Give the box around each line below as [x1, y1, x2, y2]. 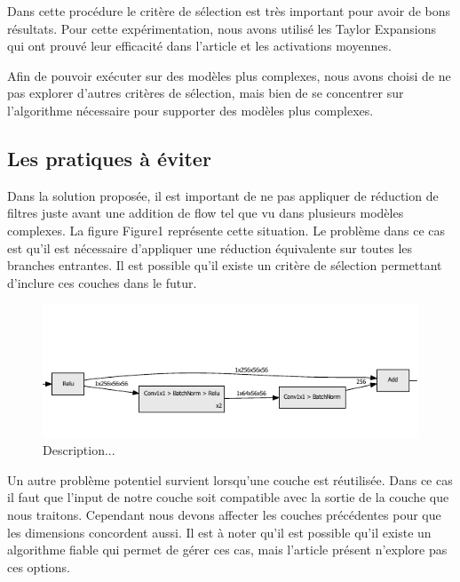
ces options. [7, 557, 70, 576]
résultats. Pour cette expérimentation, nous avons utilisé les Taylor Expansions [7, 19, 436, 37]
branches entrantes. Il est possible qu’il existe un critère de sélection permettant [7, 256, 442, 275]
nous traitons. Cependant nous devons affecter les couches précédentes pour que [7, 506, 441, 524]
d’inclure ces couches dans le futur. [7, 273, 197, 291]
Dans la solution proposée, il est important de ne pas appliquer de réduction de [7, 186, 439, 204]
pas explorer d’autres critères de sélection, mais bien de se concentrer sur [7, 84, 404, 102]
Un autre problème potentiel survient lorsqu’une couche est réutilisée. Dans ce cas [7, 470, 453, 489]
